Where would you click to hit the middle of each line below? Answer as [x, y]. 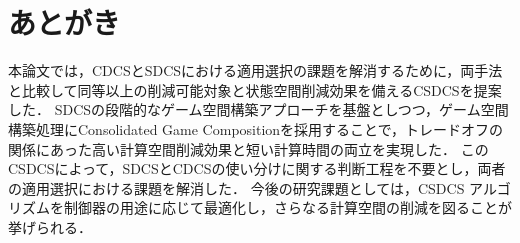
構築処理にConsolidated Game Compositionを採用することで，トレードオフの [256, 128]
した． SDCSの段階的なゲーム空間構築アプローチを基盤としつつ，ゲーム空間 [258, 109]
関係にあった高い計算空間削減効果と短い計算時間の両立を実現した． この [248, 148]
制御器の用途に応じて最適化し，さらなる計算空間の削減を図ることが [287, 207]
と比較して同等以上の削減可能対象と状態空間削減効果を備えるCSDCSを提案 [255, 89]
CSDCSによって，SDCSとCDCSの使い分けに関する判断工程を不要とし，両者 [257, 168]
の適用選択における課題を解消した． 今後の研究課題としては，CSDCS [236, 187]
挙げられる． [50, 226]
